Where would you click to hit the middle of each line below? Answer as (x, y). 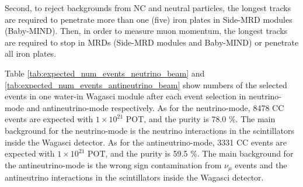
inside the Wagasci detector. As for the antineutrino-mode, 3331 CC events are (146, 142)
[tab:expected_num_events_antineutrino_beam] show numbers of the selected (146, 84)
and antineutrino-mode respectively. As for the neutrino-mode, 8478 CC (155, 107)
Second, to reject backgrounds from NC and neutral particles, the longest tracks (148, 8)
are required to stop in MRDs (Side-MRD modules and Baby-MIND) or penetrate (152, 42)
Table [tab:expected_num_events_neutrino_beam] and (105, 73)
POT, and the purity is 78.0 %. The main (201, 119)
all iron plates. (31, 53)
